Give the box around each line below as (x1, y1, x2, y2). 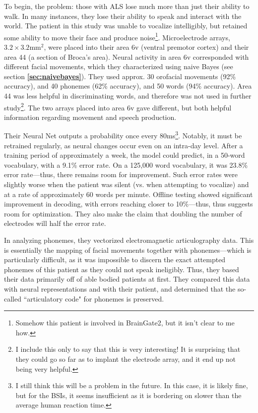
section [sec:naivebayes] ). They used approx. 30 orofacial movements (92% (4, 71, 236, 81)
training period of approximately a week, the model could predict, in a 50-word (4, 150, 245, 160)
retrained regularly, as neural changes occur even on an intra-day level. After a (4, 140, 243, 150)
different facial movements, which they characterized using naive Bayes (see (4, 61, 233, 72)
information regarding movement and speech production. (4, 111, 177, 122)
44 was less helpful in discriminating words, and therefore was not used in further (4, 91, 252, 101)
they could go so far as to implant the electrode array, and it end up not (15, 353, 236, 364)
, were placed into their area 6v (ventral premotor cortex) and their (44, 42, 249, 52)
